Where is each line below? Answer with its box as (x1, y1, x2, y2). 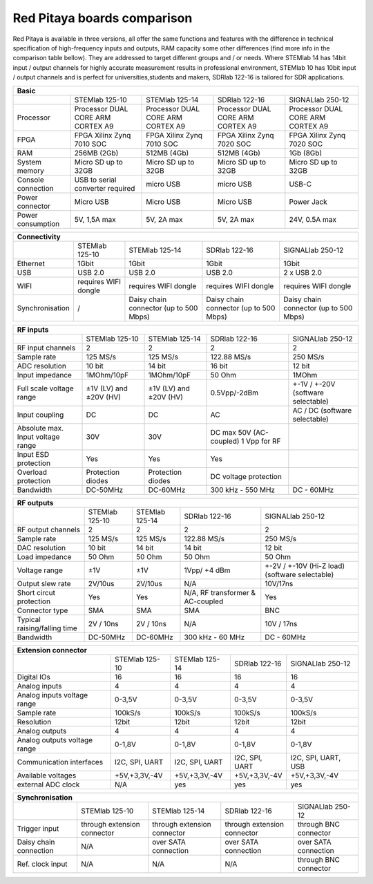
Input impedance (17, 370, 73, 379)
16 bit (210, 361, 228, 370)
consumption (17, 218, 60, 228)
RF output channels (17, 525, 81, 534)
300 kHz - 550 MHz (210, 485, 276, 494)
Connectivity (17, 232, 61, 241)
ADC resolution (17, 361, 67, 370)
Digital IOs (17, 672, 51, 681)
